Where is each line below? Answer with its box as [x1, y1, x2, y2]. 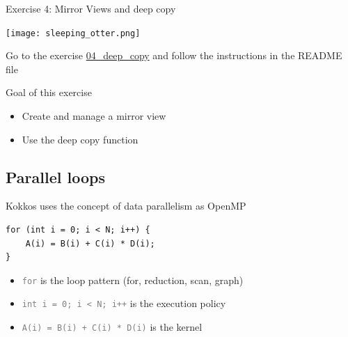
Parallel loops [6, 166, 105, 187]
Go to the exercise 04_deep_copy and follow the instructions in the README [6, 48, 342, 63]
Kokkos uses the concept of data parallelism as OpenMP [6, 198, 246, 213]
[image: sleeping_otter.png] [6, 28, 141, 38]
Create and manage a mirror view [22, 109, 166, 123]
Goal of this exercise [6, 85, 92, 100]
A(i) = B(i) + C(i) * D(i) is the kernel [22, 320, 203, 334]
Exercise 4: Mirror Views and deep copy [6, 1, 176, 15]
